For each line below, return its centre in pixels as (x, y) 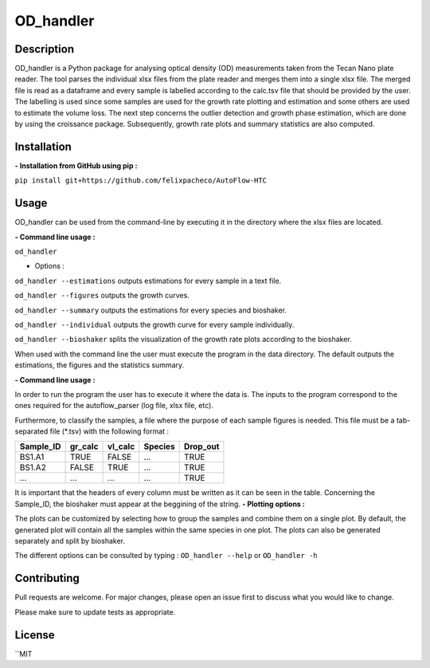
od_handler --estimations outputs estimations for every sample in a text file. (148, 281)
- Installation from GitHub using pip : (76, 165)
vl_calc (121, 446)
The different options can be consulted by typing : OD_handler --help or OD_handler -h (166, 556)
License (35, 635)
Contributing (47, 578)
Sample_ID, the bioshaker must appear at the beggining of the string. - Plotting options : (160, 504)
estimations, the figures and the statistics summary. (100, 365)
